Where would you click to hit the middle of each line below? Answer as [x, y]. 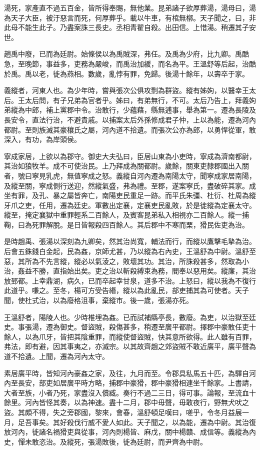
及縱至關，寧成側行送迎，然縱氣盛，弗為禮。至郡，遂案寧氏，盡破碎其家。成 [130, 185]
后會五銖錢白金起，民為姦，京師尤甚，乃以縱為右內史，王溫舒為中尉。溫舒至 [130, 251]
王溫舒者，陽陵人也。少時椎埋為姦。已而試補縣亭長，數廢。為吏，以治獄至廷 [130, 317]
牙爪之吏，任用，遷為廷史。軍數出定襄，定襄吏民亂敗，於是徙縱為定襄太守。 [130, 205]
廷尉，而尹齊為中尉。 [172, 441]
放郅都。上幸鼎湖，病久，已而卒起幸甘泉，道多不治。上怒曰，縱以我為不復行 [130, 280]
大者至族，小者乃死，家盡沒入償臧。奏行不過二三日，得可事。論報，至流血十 [130, 392]
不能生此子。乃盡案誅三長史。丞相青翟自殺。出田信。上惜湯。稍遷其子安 [137, 27]
